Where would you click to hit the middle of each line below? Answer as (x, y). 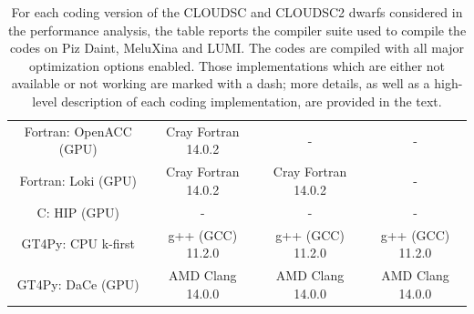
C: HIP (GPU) (78, 212)
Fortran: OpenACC (78, 131)
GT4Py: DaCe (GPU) (78, 284)
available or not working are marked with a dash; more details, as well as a (221, 83)
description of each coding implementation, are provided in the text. (252, 101)
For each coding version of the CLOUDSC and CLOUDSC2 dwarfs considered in (237, 12)
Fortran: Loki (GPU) (78, 181)
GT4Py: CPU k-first (78, 243)
